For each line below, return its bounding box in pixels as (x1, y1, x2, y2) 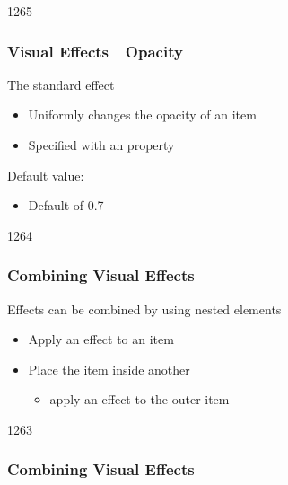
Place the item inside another (28, 359, 190, 378)
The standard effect (7, 75, 115, 93)
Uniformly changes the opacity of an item (28, 105, 257, 124)
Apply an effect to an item (28, 330, 174, 348)
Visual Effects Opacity (7, 40, 183, 62)
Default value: (7, 165, 84, 184)
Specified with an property (28, 136, 175, 154)
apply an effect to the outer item (49, 390, 230, 409)
